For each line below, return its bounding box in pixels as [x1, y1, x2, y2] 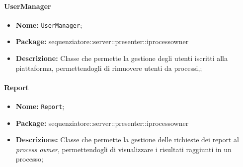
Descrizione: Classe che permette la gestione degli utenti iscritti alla [15, 53, 228, 63]
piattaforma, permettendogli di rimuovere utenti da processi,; [15, 62, 202, 73]
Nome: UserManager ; [15, 19, 82, 30]
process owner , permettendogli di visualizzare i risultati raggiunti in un [15, 144, 232, 154]
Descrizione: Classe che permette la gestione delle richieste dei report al [15, 134, 239, 145]
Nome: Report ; [15, 101, 65, 111]
